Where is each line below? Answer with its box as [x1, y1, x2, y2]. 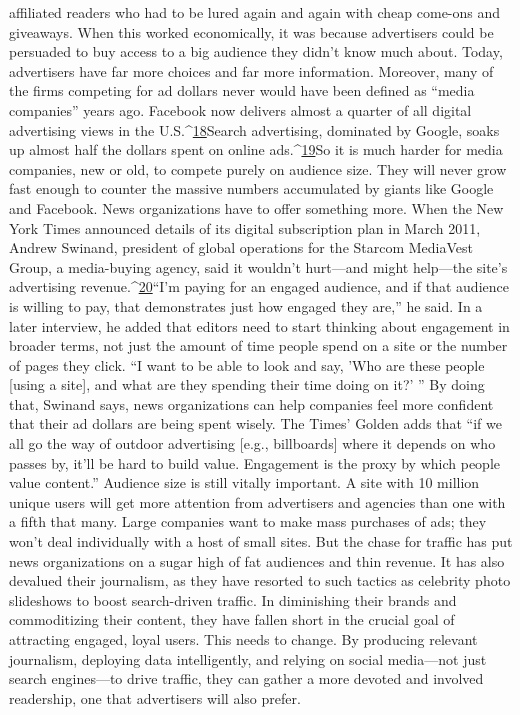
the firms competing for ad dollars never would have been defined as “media [9, 80, 475, 101]
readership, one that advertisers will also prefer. [9, 687, 301, 708]
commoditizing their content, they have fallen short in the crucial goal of [9, 609, 455, 630]
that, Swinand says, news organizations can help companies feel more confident [9, 393, 494, 414]
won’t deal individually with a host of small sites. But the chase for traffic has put [9, 531, 513, 552]
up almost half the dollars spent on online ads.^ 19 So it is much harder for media [9, 139, 503, 160]
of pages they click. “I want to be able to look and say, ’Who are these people [9, 354, 485, 375]
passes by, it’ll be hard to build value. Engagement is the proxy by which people [9, 452, 500, 473]
